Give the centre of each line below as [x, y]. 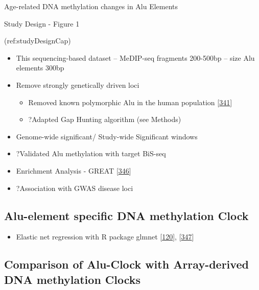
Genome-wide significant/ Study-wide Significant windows [107, 136]
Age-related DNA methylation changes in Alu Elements [91, 6]
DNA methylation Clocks [73, 279]
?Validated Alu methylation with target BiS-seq [91, 153]
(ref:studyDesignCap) [38, 41]
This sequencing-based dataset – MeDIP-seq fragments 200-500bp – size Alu [135, 57]
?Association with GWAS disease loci [75, 188]
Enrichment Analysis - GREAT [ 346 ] [74, 170]
